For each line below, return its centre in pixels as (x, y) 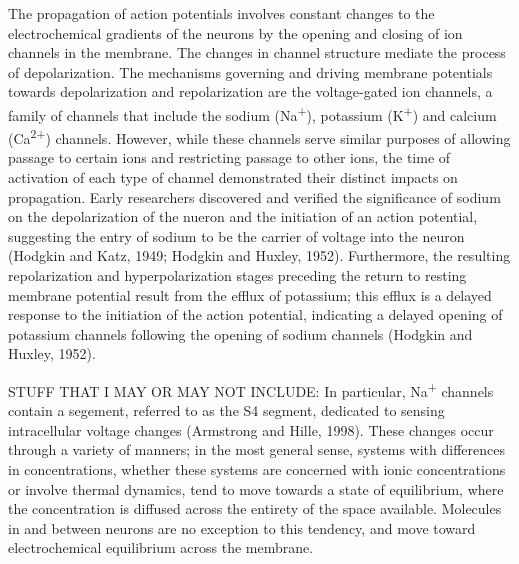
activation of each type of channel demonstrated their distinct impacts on (233, 177)
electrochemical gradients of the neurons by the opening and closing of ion (235, 32)
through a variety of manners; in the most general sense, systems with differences (256, 449)
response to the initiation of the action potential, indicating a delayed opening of (255, 314)
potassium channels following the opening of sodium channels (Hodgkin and (240, 333)
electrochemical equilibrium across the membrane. (161, 547)
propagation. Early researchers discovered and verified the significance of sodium (254, 196)
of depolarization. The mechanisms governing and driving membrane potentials (250, 71)
